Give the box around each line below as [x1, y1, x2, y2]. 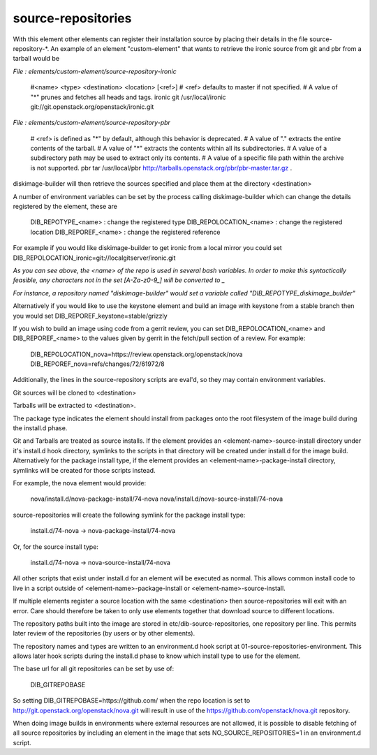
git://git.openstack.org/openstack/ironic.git [30, 102, 154, 111]
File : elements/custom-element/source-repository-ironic [13, 67, 177, 75]
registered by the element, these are [13, 203, 118, 211]
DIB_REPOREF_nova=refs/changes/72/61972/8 [30, 360, 165, 368]
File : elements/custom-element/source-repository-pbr [13, 119, 171, 127]
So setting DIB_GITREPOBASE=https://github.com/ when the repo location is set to [13, 696, 251, 705]
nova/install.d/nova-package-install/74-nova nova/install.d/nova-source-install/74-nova [30, 494, 283, 503]
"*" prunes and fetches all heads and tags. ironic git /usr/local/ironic [30, 93, 226, 101]
